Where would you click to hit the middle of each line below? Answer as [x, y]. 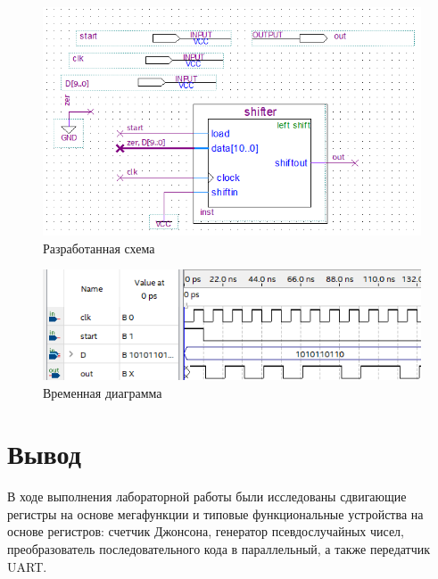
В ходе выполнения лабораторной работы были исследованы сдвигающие [207, 496]
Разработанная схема [99, 248]
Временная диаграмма [103, 392]
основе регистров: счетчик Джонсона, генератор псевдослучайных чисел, [206, 531]
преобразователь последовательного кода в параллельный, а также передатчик [219, 549]
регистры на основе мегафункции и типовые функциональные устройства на [215, 513]
